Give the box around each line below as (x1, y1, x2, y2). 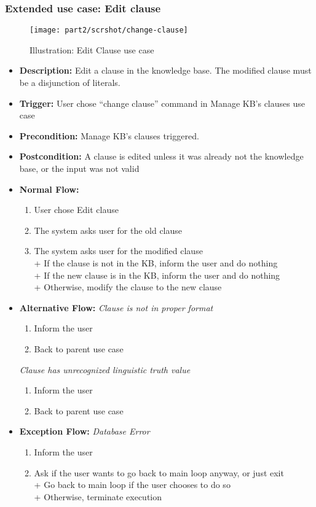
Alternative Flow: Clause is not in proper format (19, 301, 213, 314)
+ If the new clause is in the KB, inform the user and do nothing (34, 268, 280, 281)
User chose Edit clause (34, 203, 119, 216)
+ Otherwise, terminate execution (34, 490, 162, 503)
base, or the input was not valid (19, 162, 140, 175)
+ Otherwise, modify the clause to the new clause (34, 281, 222, 293)
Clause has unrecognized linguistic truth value (19, 363, 191, 376)
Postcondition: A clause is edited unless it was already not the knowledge (19, 150, 304, 163)
